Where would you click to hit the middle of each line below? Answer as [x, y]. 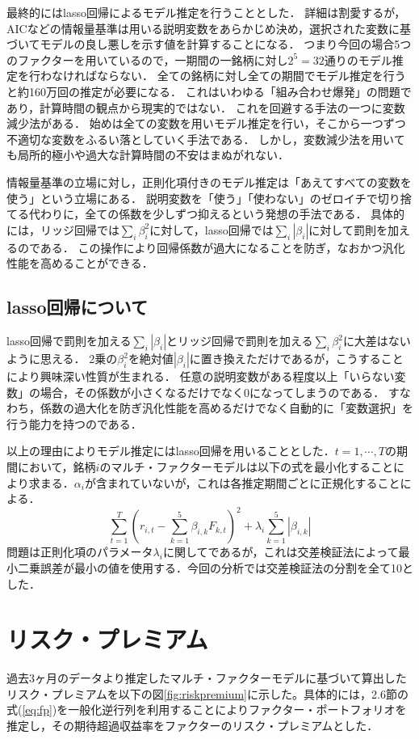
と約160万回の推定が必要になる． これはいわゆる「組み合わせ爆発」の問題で [209, 91]
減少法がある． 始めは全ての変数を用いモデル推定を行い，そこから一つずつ [206, 123]
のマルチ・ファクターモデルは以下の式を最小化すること [246, 467]
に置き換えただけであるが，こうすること [296, 359]
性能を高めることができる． [80, 263]
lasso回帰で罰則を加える [69, 341]
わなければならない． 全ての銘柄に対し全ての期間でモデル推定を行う [223, 76]
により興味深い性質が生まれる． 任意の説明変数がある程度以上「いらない [201, 376]
